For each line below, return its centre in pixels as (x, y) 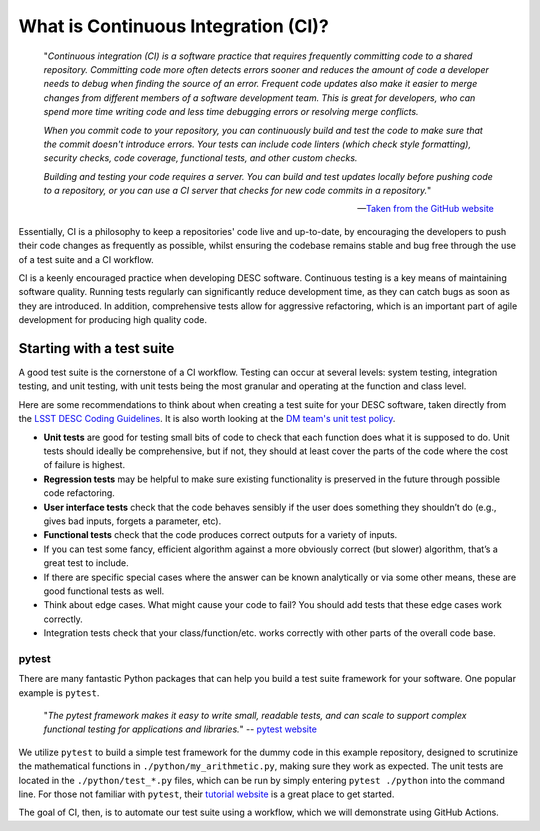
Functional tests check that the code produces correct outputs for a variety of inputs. (220, 535)
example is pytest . (59, 692)
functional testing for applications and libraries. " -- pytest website (180, 729)
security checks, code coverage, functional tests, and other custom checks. (200, 158)
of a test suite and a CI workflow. (86, 259)
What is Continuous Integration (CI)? (173, 26)
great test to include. (86, 563)
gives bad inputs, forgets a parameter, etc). (132, 521)
